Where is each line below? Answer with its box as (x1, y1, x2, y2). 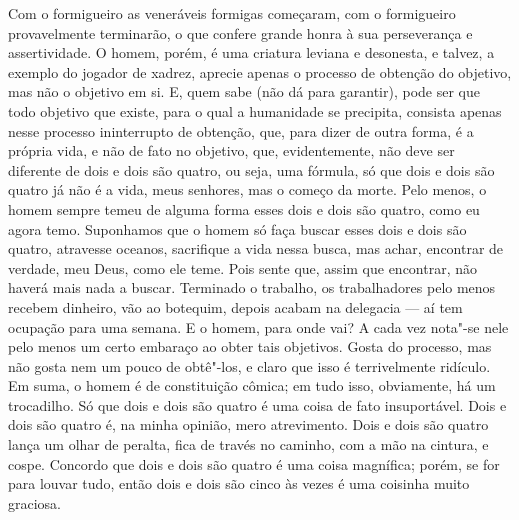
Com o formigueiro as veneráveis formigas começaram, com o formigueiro (8, 3, 456, 23)
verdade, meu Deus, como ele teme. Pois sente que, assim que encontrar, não (8, 257, 478, 278)
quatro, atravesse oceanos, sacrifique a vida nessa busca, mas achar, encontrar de (8, 238, 504, 259)
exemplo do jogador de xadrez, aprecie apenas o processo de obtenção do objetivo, (8, 61, 512, 82)
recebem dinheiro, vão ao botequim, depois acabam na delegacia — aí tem (8, 296, 463, 317)
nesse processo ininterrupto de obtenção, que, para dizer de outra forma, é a (8, 120, 474, 141)
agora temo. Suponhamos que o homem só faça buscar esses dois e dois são (8, 218, 467, 239)
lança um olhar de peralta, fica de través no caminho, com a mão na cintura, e (8, 434, 489, 455)
